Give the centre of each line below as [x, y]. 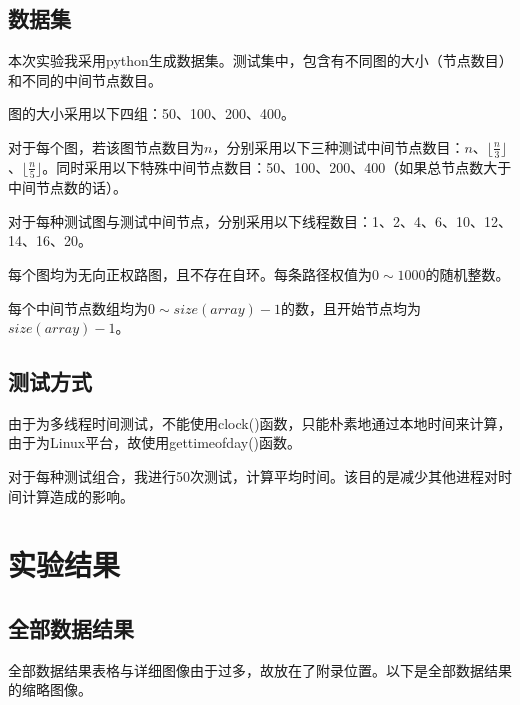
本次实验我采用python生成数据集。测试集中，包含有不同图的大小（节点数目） [257, 60]
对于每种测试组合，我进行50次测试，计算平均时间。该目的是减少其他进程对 [253, 476]
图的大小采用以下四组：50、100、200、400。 [151, 113]
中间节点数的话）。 [67, 187]
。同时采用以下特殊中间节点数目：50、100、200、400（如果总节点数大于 [277, 166]
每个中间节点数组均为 [78, 307]
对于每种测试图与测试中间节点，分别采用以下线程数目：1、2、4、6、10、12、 [260, 220]
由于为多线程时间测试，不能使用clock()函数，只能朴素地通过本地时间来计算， [260, 422]
